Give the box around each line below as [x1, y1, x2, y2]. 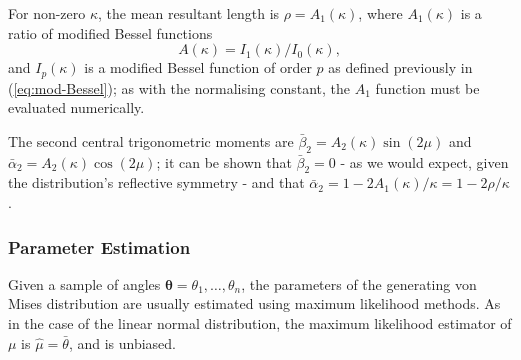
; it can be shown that [156, 151, 292, 172]
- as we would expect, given [340, 151, 509, 172]
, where [358, 3, 403, 23]
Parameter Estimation [8, 234, 191, 259]
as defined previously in [328, 57, 473, 78]
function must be [375, 77, 480, 98]
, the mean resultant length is [98, 3, 280, 23]
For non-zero [8, 3, 86, 23]
